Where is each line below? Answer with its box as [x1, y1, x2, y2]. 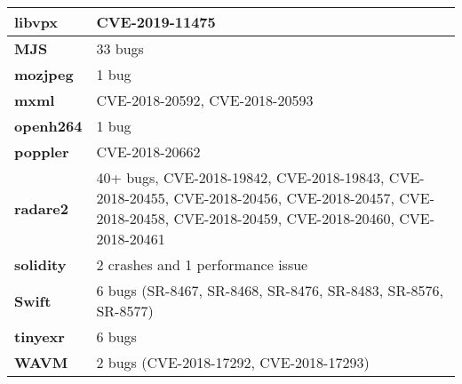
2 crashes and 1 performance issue [96, 254, 308, 275]
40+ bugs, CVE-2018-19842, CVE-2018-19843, [96, 167, 385, 188]
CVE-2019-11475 [96, 12, 216, 32]
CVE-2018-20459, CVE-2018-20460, [173, 208, 394, 228]
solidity [14, 254, 67, 275]
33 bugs [96, 38, 144, 59]
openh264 [14, 116, 83, 136]
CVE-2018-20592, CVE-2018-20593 [96, 90, 314, 110]
